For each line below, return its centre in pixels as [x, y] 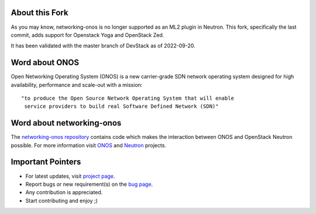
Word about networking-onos [66, 123]
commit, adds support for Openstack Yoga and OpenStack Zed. [87, 35]
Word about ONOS [45, 62]
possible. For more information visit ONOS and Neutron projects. [89, 145]
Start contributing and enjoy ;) [61, 201]
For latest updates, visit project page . [70, 176]
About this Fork [39, 13]
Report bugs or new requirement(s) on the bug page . [89, 184]
